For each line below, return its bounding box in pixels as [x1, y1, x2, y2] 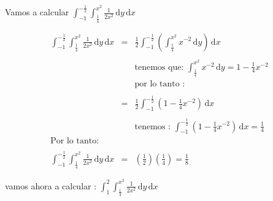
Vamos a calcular [5, 6, 69, 18]
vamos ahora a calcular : [5, 179, 97, 192]
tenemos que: [134, 63, 184, 72]
